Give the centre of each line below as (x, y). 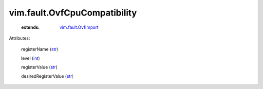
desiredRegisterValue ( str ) (47, 76)
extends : (30, 27)
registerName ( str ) (40, 49)
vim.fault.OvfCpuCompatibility (73, 13)
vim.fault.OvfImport (79, 27)
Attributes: (19, 38)
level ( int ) (30, 58)
